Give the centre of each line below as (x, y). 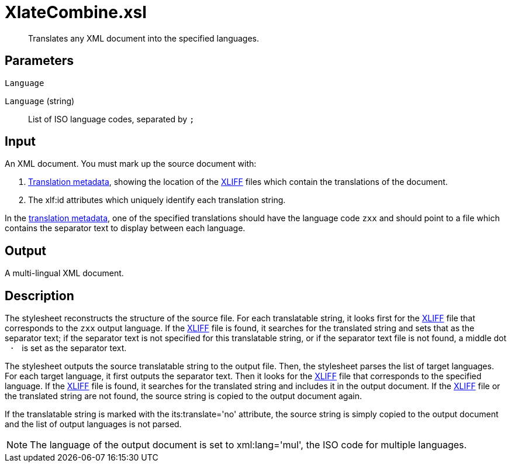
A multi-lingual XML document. (64, 273)
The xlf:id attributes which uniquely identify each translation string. (157, 200)
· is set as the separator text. (68, 348)
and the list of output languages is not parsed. (93, 424)
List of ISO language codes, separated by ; (111, 119)
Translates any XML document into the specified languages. (144, 38)
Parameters (39, 61)
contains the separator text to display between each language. (125, 228)
